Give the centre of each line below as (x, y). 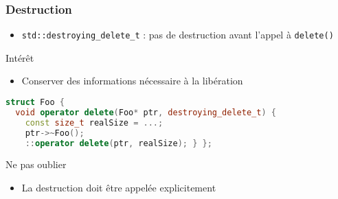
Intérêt (20, 57)
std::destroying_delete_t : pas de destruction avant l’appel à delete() (178, 35)
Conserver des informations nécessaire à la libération (132, 81)
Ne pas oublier (36, 164)
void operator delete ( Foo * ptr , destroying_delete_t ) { (146, 112)
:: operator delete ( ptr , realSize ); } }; (119, 143)
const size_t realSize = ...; (94, 122)
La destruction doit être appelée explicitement (119, 188)
